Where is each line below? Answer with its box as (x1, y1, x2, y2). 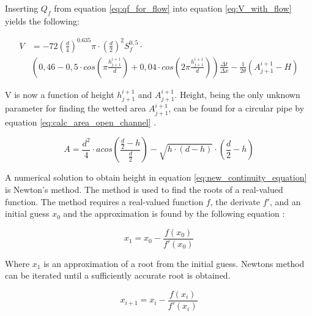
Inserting (5, 2, 39, 14)
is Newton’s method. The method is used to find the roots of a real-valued (5, 182, 283, 195)
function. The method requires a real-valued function (5, 195, 204, 208)
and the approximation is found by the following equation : (63, 207, 285, 220)
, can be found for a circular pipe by (168, 102, 305, 115)
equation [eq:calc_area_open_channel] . (5, 115, 157, 128)
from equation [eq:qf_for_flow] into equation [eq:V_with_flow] (54, 2, 292, 14)
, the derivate (210, 195, 261, 208)
